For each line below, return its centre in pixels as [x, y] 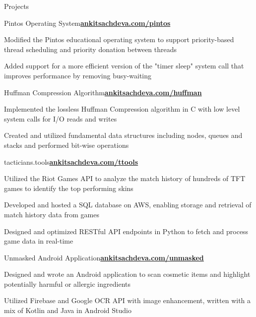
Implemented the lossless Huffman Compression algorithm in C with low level [122, 109]
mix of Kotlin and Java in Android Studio [68, 310]
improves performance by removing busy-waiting [78, 75]
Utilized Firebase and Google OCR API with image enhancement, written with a [128, 300]
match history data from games [52, 214]
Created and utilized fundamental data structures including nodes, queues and [123, 135]
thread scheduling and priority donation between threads [91, 49]
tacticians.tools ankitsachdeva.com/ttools [71, 161]
